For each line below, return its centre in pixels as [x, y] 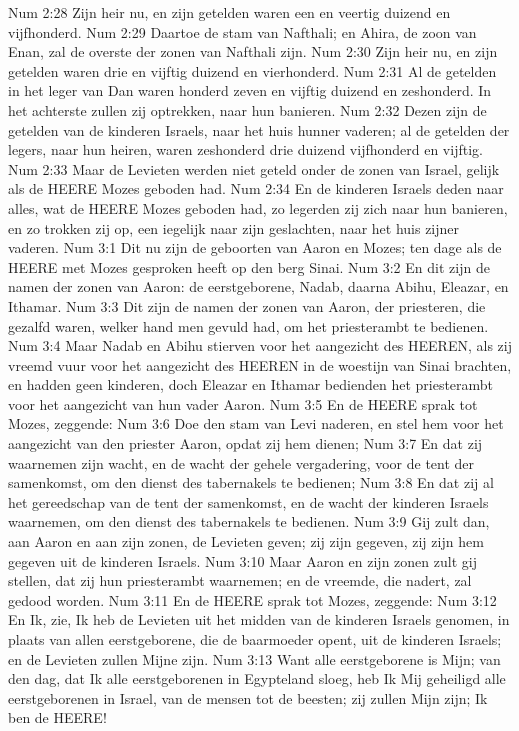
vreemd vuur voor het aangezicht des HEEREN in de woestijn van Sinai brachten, [260, 364]
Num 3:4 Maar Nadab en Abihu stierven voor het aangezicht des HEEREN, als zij [260, 345]
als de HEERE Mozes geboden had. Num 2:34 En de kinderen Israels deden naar [256, 188]
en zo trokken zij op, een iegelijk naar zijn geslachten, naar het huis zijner [234, 227]
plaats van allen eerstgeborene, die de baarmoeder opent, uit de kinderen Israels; [255, 639]
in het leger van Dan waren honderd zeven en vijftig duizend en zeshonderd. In [250, 90]
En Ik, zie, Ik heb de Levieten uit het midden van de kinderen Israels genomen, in [259, 619]
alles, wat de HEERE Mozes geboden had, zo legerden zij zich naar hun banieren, [258, 207]
